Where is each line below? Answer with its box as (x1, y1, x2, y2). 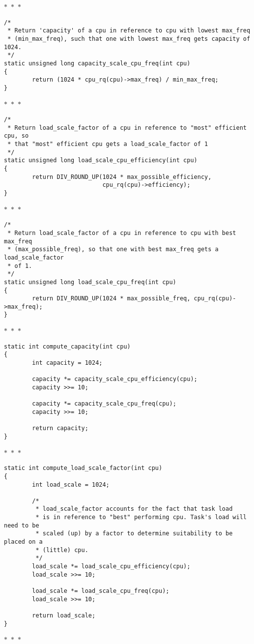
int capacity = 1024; (32, 359, 103, 367)
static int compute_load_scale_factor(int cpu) (4, 465, 163, 472)
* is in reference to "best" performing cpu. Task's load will (35, 514, 247, 521)
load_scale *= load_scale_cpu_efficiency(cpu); (32, 563, 191, 570)
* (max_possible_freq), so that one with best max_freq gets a (7, 246, 219, 253)
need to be (4, 522, 39, 529)
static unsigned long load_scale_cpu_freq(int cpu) (4, 278, 176, 286)
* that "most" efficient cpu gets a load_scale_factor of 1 (7, 141, 208, 148)
